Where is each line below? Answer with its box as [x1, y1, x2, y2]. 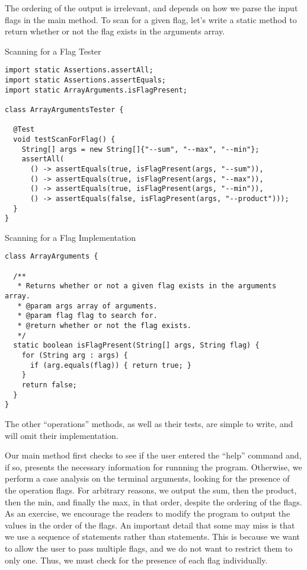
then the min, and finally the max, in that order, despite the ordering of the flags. [5, 495, 302, 508]
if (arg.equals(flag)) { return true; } [30, 361, 191, 370]
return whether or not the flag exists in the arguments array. [5, 25, 225, 37]
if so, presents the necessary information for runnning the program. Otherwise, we [5, 460, 302, 473]
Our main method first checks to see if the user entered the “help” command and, [5, 449, 302, 461]
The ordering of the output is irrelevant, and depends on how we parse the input [5, 2, 298, 14]
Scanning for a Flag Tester [5, 44, 101, 57]
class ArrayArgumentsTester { [5, 106, 124, 114]
